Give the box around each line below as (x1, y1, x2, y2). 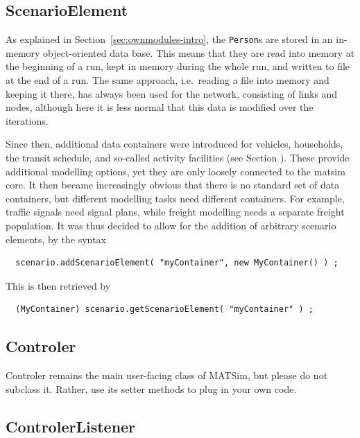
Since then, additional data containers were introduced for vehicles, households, (6, 137, 343, 151)
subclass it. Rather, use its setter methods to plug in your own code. (6, 381, 297, 396)
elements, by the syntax (6, 231, 106, 246)
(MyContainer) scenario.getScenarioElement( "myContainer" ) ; (15, 304, 314, 315)
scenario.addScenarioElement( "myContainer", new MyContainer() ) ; (15, 258, 338, 268)
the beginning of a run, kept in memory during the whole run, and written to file (6, 59, 350, 73)
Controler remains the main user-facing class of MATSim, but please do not (6, 368, 328, 383)
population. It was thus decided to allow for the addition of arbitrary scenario (6, 218, 336, 232)
